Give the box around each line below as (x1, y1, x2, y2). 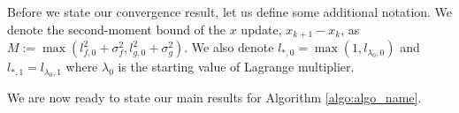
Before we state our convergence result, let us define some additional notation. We (7, 3, 453, 20)
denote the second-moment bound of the (7, 19, 226, 38)
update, (241, 19, 282, 38)
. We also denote (184, 38, 274, 56)
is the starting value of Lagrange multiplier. (118, 57, 355, 76)
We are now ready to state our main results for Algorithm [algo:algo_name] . (7, 88, 422, 107)
